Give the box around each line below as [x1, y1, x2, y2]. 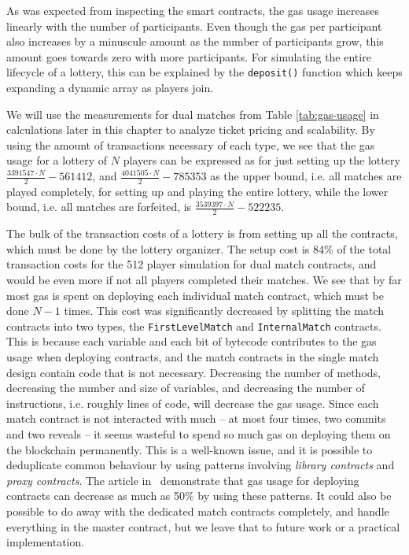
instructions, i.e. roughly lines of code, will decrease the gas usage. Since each [6, 394, 379, 411]
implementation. [6, 534, 85, 550]
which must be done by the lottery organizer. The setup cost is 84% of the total [6, 240, 392, 257]
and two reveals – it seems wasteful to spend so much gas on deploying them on [6, 426, 391, 442]
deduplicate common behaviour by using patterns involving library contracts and [6, 457, 395, 473]
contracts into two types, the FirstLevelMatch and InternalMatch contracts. [6, 317, 381, 334]
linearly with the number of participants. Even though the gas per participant [6, 17, 382, 34]
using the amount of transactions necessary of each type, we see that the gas [6, 136, 375, 153]
